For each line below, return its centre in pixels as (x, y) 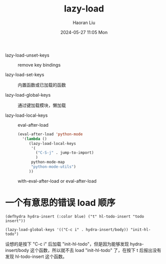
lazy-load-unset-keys (27, 55)
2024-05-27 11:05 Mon (84, 32)
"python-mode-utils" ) (53, 167)
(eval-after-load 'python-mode (50, 134)
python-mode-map (48, 162)
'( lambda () (35, 139)
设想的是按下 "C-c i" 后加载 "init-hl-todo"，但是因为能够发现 (67, 244)
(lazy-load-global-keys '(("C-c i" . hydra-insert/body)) (67, 229)
